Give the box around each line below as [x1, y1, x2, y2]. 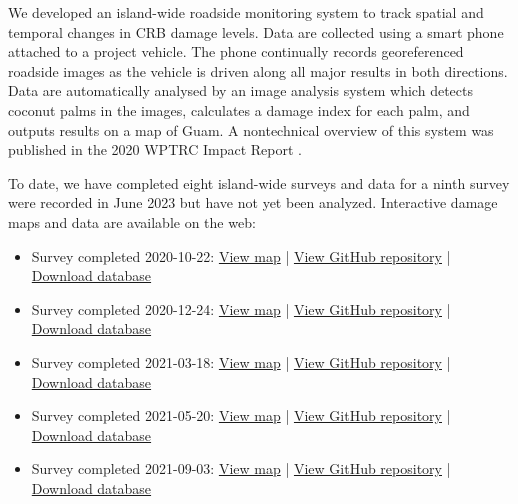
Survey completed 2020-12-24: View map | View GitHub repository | [31, 298, 451, 319]
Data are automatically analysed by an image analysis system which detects [8, 80, 473, 101]
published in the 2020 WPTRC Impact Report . [8, 139, 302, 160]
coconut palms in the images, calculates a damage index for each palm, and [8, 99, 470, 120]
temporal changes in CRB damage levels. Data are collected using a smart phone [8, 21, 504, 42]
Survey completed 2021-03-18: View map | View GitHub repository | [31, 351, 451, 372]
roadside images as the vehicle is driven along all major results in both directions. [8, 60, 508, 81]
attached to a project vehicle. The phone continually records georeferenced [8, 41, 464, 62]
